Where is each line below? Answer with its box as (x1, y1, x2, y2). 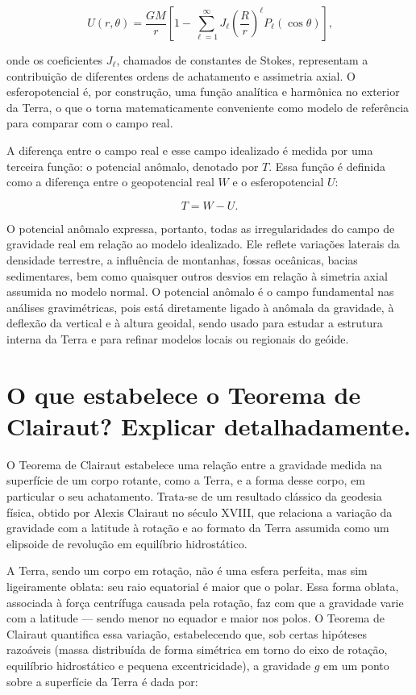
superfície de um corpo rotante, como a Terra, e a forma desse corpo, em (6, 472, 365, 489)
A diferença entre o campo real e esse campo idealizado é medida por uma (6, 141, 373, 158)
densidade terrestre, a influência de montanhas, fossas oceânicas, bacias (6, 251, 358, 268)
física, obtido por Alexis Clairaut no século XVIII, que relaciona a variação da (6, 503, 393, 520)
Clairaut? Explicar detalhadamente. (6, 409, 411, 442)
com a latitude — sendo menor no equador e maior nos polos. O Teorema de (6, 610, 385, 626)
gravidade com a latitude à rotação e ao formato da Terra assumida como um (6, 519, 389, 536)
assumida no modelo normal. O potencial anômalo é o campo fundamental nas (6, 283, 394, 300)
